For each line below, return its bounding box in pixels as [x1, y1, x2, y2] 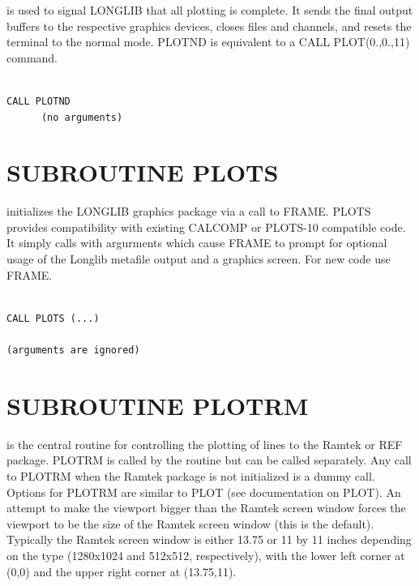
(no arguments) [41, 111, 123, 123]
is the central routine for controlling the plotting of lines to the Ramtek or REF [6, 435, 403, 452]
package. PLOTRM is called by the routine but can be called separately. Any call [6, 451, 412, 468]
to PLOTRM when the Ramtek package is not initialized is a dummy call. [6, 467, 375, 484]
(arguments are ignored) [6, 344, 140, 357]
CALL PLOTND [6, 95, 71, 107]
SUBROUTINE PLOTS [6, 156, 279, 189]
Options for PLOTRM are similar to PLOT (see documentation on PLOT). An [6, 483, 401, 500]
